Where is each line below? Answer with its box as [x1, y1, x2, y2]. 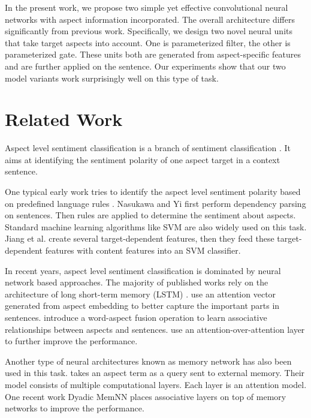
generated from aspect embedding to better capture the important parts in [5, 299, 280, 312]
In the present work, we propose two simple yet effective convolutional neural [5, 1, 288, 13]
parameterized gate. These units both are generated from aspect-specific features [5, 48, 301, 61]
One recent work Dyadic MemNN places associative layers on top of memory [5, 390, 286, 402]
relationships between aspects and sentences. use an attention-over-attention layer [5, 323, 305, 335]
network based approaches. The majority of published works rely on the [5, 276, 268, 288]
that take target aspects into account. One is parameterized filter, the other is [5, 36, 291, 49]
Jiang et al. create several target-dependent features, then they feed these [5, 232, 274, 245]
